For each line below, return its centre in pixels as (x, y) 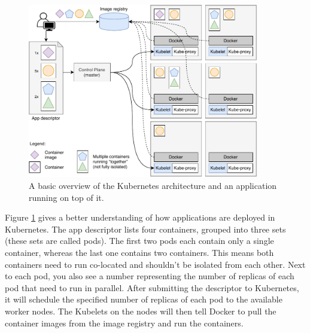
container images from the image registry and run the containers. (124, 323)
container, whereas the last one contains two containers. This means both (139, 252)
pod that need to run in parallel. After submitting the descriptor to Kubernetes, (152, 287)
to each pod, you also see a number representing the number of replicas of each (150, 276)
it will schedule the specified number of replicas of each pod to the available (144, 299)
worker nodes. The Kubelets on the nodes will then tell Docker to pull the (141, 311)
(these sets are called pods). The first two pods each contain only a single (139, 241)
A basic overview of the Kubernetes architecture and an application (153, 186)
